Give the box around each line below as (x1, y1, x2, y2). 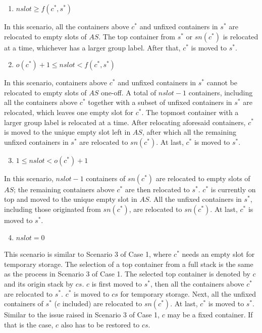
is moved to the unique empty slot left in (4, 127, 131, 137)
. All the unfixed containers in (149, 194, 242, 204)
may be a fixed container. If (167, 309, 253, 320)
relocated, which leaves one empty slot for (4, 106, 134, 117)
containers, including (188, 87, 253, 97)
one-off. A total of (100, 87, 156, 97)
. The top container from (98, 31, 176, 41)
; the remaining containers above (14, 184, 115, 194)
